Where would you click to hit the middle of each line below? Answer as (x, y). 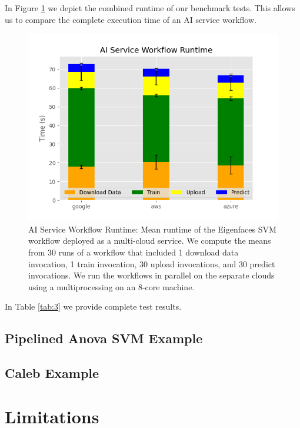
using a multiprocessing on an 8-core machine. (111, 286)
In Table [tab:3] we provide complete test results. (93, 306)
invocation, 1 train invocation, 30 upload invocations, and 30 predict (152, 263)
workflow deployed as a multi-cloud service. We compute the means (150, 240)
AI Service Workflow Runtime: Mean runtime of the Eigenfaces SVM (152, 229)
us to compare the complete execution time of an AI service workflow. (131, 19)
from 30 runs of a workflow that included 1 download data (134, 252)
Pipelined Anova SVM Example (104, 338)
